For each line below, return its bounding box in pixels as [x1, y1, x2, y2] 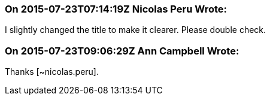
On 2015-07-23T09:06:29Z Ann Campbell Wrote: [5, 44, 239, 57]
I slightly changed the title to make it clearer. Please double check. [5, 25, 266, 35]
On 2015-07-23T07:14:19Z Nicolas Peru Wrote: [5, 3, 227, 15]
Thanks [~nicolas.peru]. [5, 66, 99, 77]
